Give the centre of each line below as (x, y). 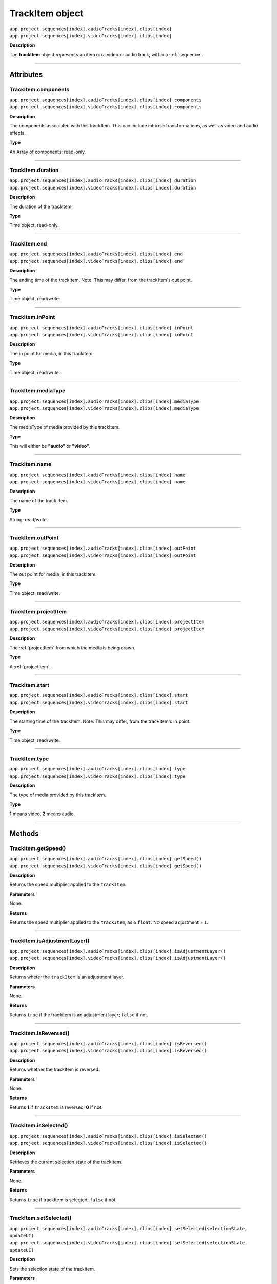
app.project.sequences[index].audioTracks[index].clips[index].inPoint (102, 328)
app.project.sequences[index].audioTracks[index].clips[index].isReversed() (108, 1043)
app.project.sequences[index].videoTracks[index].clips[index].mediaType (104, 409)
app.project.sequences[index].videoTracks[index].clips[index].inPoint (102, 335)
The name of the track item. (39, 500)
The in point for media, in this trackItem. (52, 353)
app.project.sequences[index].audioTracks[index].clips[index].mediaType (104, 401)
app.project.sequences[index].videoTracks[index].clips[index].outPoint (103, 555)
